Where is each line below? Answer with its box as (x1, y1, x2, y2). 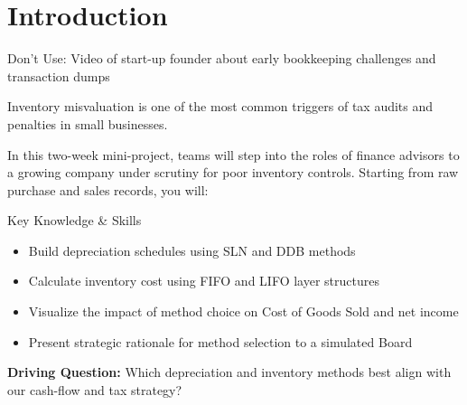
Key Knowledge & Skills (7, 211, 142, 230)
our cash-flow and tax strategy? (7, 380, 182, 399)
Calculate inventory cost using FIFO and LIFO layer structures (28, 271, 379, 290)
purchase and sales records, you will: (7, 180, 209, 199)
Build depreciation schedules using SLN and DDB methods (28, 240, 356, 259)
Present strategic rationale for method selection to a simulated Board (28, 332, 413, 351)
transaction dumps (7, 66, 110, 85)
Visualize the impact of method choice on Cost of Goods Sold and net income (28, 302, 459, 321)
